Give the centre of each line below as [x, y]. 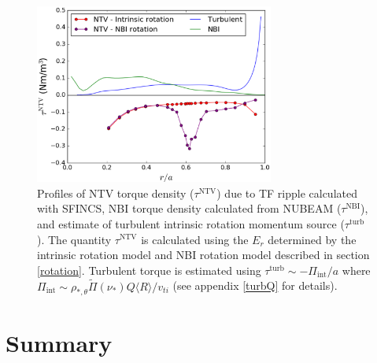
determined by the [312, 239]
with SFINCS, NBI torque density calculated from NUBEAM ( [189, 208]
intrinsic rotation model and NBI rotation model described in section [203, 255]
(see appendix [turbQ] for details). [255, 285]
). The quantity [74, 239]
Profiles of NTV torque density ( [116, 193]
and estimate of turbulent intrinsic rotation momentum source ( [191, 223]
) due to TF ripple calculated [287, 193]
